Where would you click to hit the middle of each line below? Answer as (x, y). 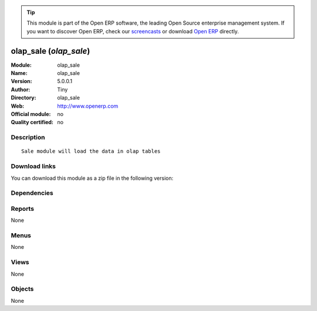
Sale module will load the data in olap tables (91, 151)
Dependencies (32, 193)
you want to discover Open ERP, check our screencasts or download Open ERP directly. (133, 31)
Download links (33, 166)
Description (28, 138)
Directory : (23, 98)
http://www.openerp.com (88, 106)
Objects (22, 289)
